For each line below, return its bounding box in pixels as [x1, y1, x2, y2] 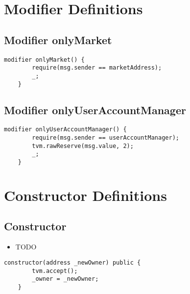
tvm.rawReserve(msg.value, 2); [32, 142, 134, 149]
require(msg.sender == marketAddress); [32, 64, 162, 72]
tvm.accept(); [32, 267, 78, 274]
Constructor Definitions [4, 185, 167, 205]
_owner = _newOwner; [32, 275, 99, 283]
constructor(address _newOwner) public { [4, 259, 141, 266]
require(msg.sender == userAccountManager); [32, 134, 179, 142]
